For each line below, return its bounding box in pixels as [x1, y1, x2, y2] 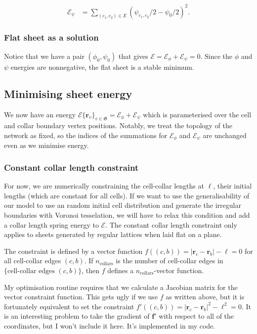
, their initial [213, 181, 252, 191]
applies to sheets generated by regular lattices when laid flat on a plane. [4, 229, 222, 239]
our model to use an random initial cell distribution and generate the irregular [4, 200, 241, 210]
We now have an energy [4, 109, 76, 119]
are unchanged [203, 130, 247, 140]
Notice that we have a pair [4, 50, 85, 61]
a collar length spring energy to [4, 219, 99, 230]
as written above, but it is [166, 291, 245, 302]
